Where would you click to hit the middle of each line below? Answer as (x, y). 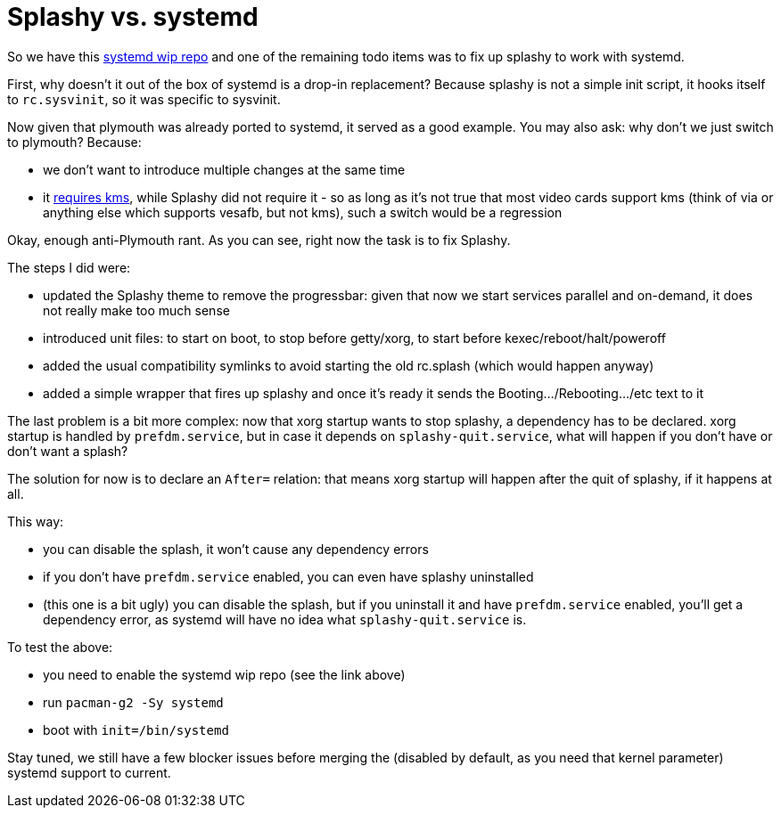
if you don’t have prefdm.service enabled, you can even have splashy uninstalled (288, 576)
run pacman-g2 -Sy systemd (133, 702)
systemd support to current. (89, 772)
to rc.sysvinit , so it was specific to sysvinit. (144, 99)
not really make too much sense (136, 310)
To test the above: (60, 647)
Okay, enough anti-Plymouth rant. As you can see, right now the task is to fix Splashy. (259, 240)
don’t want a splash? (68, 451)
